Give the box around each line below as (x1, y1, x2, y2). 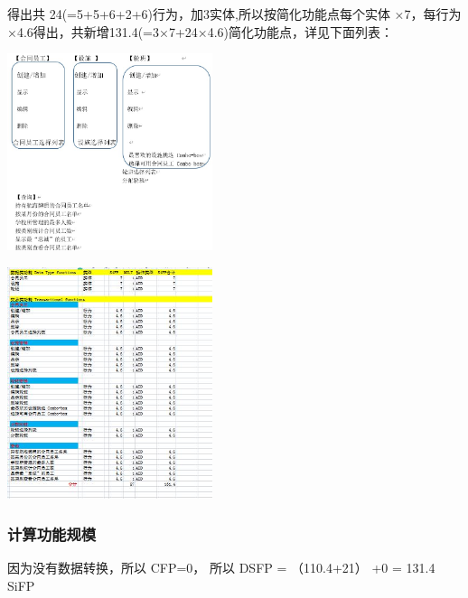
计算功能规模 (7, 522, 97, 545)
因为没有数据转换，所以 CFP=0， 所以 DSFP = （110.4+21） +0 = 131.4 (7, 558, 435, 577)
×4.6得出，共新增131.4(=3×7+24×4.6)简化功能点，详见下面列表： (7, 22, 394, 41)
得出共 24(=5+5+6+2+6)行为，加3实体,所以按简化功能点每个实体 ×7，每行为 (7, 5, 462, 23)
